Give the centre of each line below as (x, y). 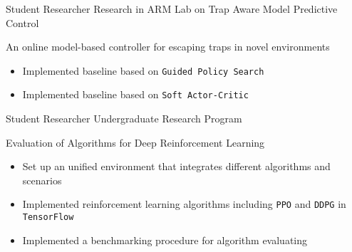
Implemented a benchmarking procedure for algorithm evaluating (165, 240)
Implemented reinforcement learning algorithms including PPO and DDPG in (184, 204)
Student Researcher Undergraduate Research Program (124, 119)
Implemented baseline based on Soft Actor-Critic (135, 94)
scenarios (42, 180)
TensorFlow (48, 217)
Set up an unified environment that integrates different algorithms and (176, 166)
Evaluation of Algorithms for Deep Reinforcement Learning (135, 142)
